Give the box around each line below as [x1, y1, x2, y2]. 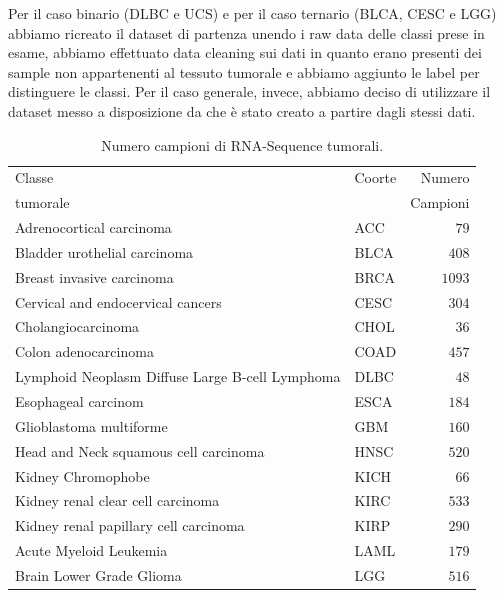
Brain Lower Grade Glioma [15, 564, 182, 585]
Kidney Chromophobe [15, 465, 150, 486]
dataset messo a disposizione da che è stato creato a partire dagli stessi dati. [8, 100, 476, 121]
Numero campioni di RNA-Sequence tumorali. [101, 134, 384, 155]
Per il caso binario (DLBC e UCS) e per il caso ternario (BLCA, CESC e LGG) [8, 3, 497, 23]
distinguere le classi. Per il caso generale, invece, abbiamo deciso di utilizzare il [8, 81, 491, 102]
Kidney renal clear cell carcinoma [15, 490, 220, 511]
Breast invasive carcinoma [15, 266, 174, 287]
